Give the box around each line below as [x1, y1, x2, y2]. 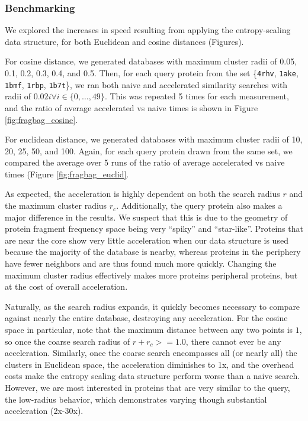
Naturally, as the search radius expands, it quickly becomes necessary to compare [5, 300, 300, 312]
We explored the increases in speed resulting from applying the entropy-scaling [5, 24, 291, 36]
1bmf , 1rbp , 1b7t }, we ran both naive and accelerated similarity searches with [5, 78, 288, 90]
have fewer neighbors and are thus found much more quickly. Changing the [5, 257, 277, 270]
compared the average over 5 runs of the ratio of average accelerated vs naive [5, 156, 285, 169]
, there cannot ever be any [185, 335, 281, 347]
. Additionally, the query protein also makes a [116, 199, 283, 212]
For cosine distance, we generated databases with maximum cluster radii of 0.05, [5, 55, 297, 67]
